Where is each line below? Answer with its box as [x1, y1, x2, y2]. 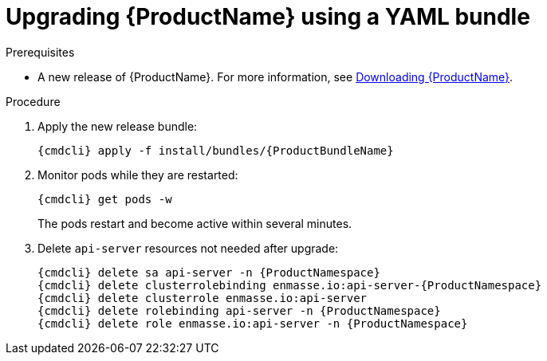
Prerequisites [6, 45, 75, 59]
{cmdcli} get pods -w [37, 192, 172, 206]
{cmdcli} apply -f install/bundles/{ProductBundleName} [37, 143, 394, 157]
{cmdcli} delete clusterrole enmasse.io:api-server [37, 291, 368, 304]
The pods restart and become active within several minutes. [37, 216, 352, 230]
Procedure [6, 94, 61, 108]
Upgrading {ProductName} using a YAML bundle [6, 3, 530, 30]
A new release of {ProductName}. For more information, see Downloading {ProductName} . [37, 69, 514, 84]
